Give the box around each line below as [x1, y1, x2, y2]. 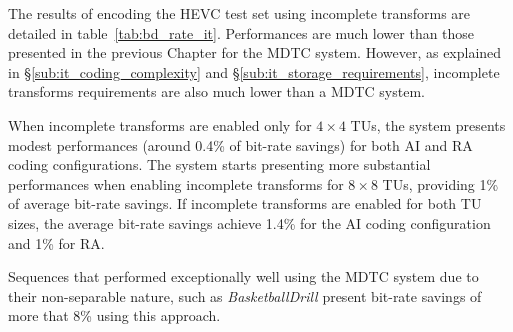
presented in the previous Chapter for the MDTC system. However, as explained [8, 42, 502, 63]
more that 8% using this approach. [8, 305, 221, 326]
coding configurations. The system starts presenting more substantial [8, 154, 431, 175]
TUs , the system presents [350, 114, 506, 135]
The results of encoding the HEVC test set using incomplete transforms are [8, 3, 471, 23]
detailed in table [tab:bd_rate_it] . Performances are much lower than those [8, 22, 475, 43]
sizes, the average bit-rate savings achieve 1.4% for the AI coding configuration [8, 212, 491, 233]
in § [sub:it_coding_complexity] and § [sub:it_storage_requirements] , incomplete [8, 61, 500, 82]
